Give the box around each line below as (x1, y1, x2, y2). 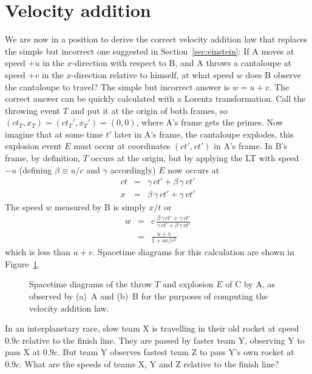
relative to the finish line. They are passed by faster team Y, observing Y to (22, 333, 305, 346)
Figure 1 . (5, 257, 40, 270)
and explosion (162, 278, 214, 290)
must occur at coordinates (73, 139, 171, 152)
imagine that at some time (5, 127, 103, 140)
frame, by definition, (5, 152, 81, 164)
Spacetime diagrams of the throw (29, 278, 152, 290)
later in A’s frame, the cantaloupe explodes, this (114, 127, 294, 140)
